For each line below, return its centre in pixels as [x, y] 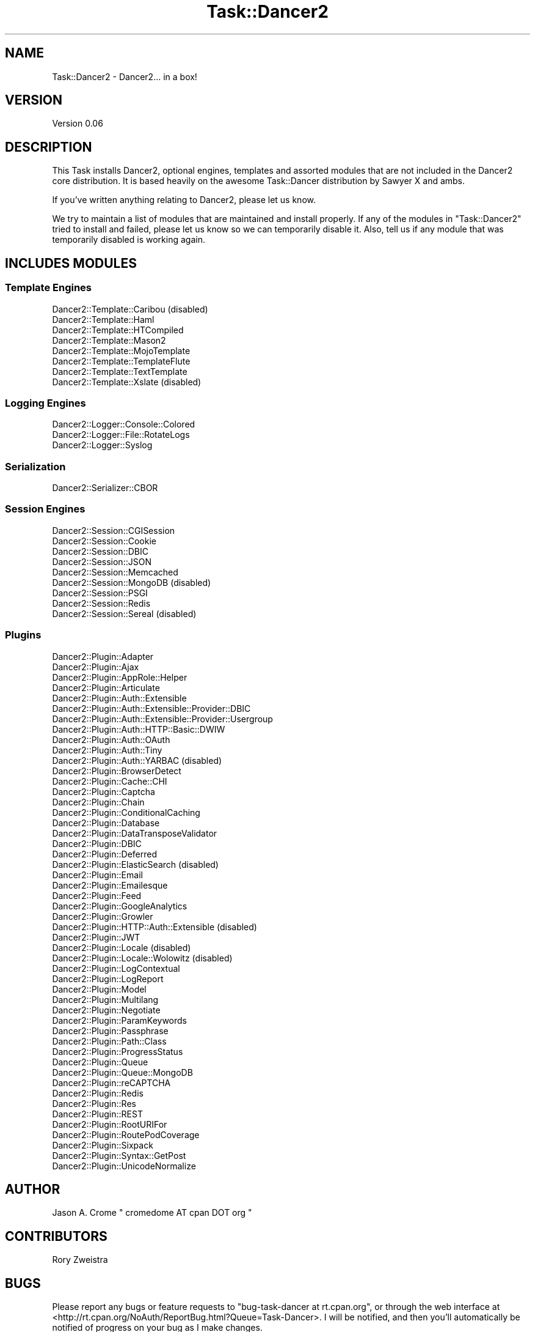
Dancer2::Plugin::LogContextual [116, 968]
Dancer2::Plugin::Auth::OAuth [111, 739]
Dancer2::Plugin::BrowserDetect [117, 771]
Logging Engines [45, 403]
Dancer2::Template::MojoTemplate [121, 350]
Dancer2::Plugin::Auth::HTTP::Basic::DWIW [139, 729]
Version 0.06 [78, 124]
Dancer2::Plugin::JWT [96, 937]
